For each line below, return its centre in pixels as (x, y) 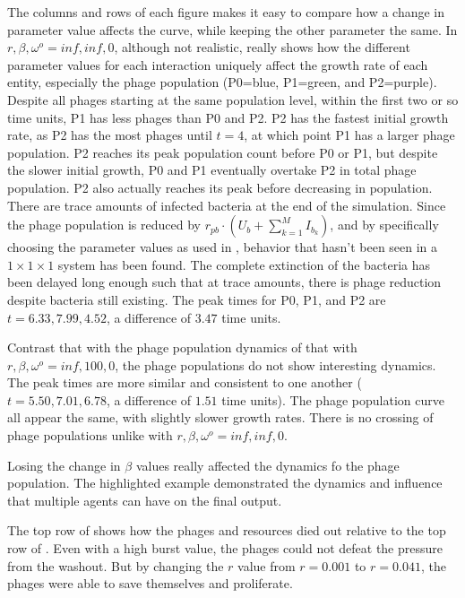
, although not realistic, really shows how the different (262, 47)
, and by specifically (384, 225)
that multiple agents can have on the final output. (145, 500)
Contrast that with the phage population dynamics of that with (182, 347)
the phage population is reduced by (104, 225)
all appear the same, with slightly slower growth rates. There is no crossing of (220, 417)
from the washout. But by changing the (116, 565)
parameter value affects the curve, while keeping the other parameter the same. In (232, 29)
